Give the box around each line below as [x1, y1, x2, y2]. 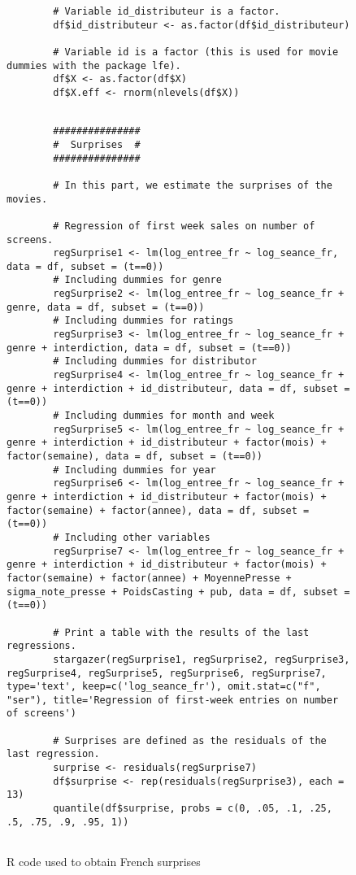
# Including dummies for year [53, 464, 216, 476]
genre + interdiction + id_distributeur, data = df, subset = [7, 382, 350, 394]
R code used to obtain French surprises [7, 853, 201, 870]
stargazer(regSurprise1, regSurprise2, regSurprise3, [53, 653, 350, 665]
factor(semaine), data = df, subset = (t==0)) [7, 451, 263, 462]
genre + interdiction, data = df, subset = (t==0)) [7, 342, 292, 354]
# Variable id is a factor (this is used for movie [53, 46, 339, 58]
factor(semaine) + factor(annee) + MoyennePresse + [7, 572, 292, 584]
